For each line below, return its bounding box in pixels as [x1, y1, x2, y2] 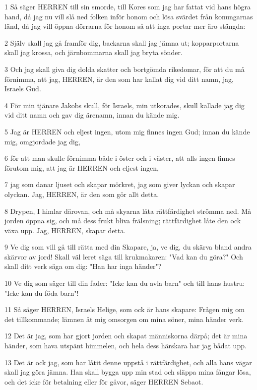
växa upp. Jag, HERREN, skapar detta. [4, 225, 126, 235]
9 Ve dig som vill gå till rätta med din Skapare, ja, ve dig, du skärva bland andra [4, 242, 252, 252]
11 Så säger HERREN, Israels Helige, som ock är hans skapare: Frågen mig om [4, 304, 245, 315]
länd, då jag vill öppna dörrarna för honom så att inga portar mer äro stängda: [4, 21, 246, 31]
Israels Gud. [4, 83, 41, 94]
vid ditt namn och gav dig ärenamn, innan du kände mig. [4, 110, 180, 120]
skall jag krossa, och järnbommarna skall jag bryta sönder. [4, 47, 183, 58]
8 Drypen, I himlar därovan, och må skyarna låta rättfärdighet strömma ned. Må [4, 205, 252, 216]
